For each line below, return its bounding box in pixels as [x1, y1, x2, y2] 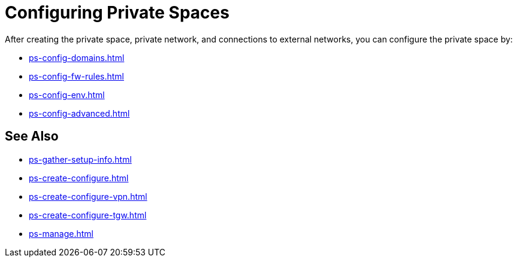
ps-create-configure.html [29, 172, 129, 183]
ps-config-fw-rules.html [29, 71, 124, 81]
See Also [5, 129, 59, 144]
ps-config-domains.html [29, 52, 125, 63]
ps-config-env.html [29, 89, 105, 100]
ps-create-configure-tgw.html [29, 209, 147, 220]
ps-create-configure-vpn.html [29, 191, 147, 202]
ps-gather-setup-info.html [29, 154, 132, 164]
